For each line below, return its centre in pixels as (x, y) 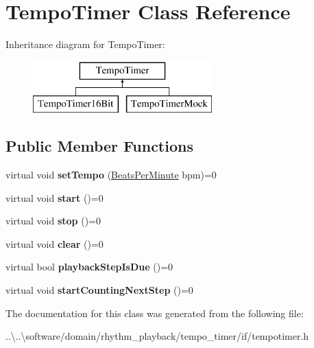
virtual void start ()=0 (55, 197)
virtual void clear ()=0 (55, 243)
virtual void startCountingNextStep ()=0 (99, 290)
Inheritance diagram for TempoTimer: (85, 44)
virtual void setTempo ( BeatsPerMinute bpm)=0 (111, 175)
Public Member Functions (99, 146)
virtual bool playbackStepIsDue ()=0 (89, 267)
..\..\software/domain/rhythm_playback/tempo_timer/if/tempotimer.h (157, 336)
